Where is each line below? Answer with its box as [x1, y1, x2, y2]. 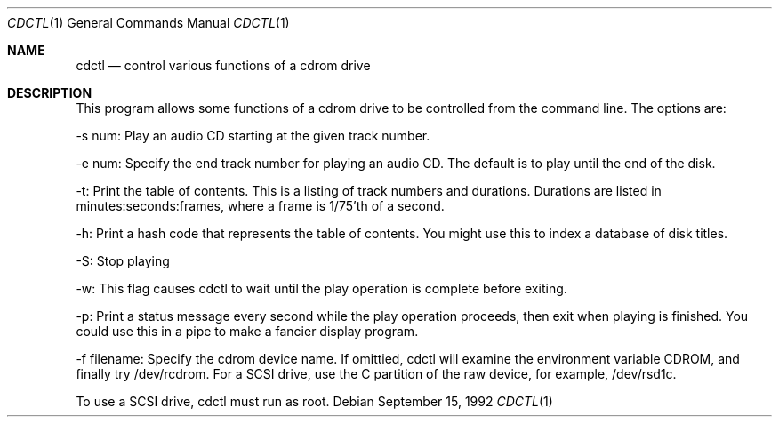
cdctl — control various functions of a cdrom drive [76, 58, 371, 73]
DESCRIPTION [7, 85, 92, 100]
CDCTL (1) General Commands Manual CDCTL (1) [7, 15, 290, 30]
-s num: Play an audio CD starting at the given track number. [76, 128, 430, 143]
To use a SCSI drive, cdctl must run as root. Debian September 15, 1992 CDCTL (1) [76, 394, 553, 409]
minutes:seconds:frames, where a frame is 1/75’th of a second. [76, 198, 445, 213]
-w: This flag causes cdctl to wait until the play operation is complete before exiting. [76, 281, 567, 296]
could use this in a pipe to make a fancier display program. [76, 324, 419, 339]
